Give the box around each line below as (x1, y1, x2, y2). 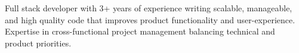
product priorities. (5, 36, 72, 49)
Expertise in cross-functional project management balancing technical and (5, 25, 275, 38)
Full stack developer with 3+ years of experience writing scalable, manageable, (5, 2, 292, 14)
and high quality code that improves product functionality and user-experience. (5, 13, 295, 26)
